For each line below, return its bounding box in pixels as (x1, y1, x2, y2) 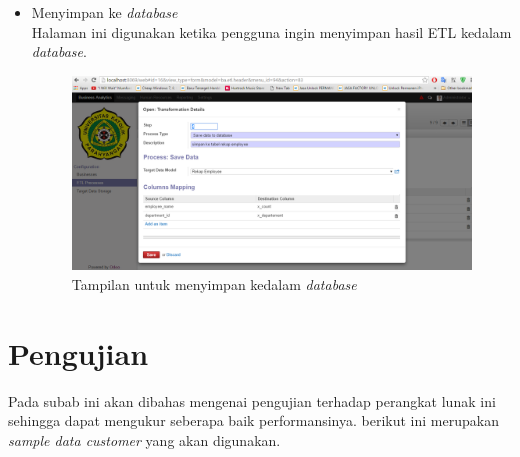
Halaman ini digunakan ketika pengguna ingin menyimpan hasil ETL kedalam (31, 21, 512, 42)
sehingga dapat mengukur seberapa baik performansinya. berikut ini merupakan (8, 410, 499, 431)
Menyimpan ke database (31, 2, 178, 22)
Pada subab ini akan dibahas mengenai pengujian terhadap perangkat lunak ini (8, 390, 496, 411)
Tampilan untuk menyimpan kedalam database (71, 274, 357, 294)
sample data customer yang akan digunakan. (8, 429, 281, 450)
